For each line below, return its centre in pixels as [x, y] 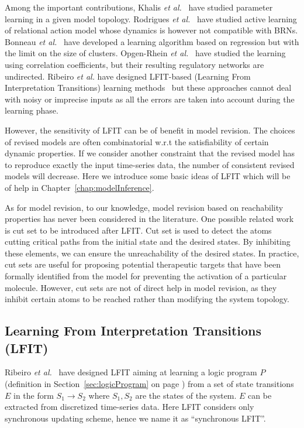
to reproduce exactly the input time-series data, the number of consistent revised [150, 164]
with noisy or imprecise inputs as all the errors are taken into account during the [150, 99]
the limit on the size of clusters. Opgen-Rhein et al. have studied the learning [145, 53]
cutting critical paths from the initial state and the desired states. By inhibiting [148, 242]
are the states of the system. [186, 395]
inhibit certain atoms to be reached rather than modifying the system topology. [147, 299]
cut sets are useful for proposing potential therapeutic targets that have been [143, 264]
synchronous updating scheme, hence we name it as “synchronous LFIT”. [135, 418]
